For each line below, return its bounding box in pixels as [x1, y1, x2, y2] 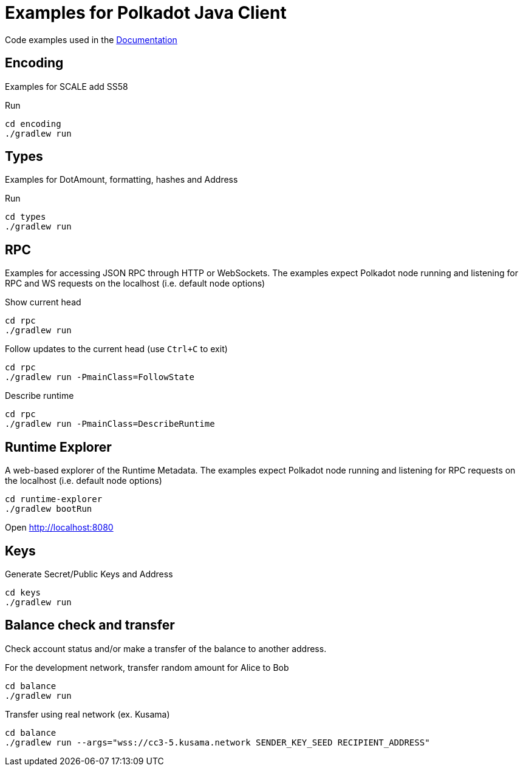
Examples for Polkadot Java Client [5, 2, 287, 23]
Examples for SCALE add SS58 [5, 81, 128, 92]
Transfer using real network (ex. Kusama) [5, 708, 170, 719]
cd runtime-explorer [5, 494, 103, 504]
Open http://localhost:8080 [5, 522, 114, 533]
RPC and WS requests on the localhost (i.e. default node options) [5, 278, 265, 289]
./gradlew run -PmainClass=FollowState [5, 372, 194, 382]
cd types [5, 212, 46, 222]
